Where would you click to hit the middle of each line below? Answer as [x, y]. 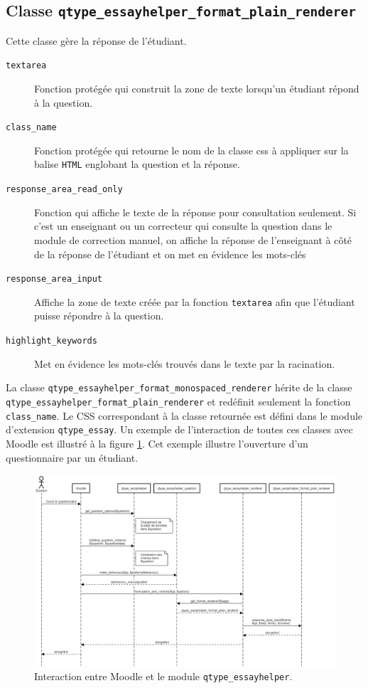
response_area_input [54, 279]
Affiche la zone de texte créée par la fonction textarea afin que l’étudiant [195, 301]
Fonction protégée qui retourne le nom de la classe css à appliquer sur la [191, 150]
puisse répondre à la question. [99, 316]
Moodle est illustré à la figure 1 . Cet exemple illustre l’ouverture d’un [157, 443]
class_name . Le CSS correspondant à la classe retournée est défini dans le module [184, 415]
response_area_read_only [64, 190]
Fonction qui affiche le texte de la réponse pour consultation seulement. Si [195, 212]
